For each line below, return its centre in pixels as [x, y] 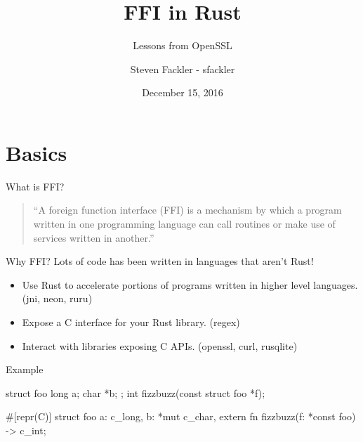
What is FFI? [35, 186]
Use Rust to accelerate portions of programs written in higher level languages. [190, 284]
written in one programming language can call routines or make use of [184, 224]
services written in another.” [94, 237]
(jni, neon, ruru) [57, 298]
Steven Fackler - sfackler [183, 69]
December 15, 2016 [183, 92]
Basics [37, 152]
